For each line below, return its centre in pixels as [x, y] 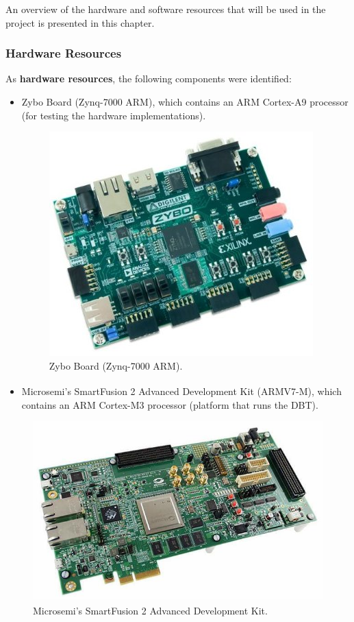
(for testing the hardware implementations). [114, 115]
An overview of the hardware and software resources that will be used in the [166, 9]
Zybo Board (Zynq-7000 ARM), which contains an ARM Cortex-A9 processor [185, 101]
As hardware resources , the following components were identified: [149, 79]
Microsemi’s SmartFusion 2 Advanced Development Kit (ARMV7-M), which [181, 391]
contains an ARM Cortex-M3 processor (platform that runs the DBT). [170, 404]
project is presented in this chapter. [80, 22]
